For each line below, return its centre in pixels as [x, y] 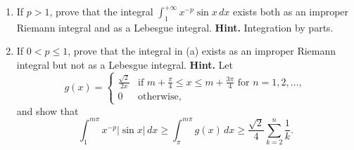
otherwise [158, 97]
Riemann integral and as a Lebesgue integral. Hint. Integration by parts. [175, 27]
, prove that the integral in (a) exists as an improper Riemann [202, 51]
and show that [48, 110]
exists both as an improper [291, 11]
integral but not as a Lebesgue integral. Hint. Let [125, 64]
